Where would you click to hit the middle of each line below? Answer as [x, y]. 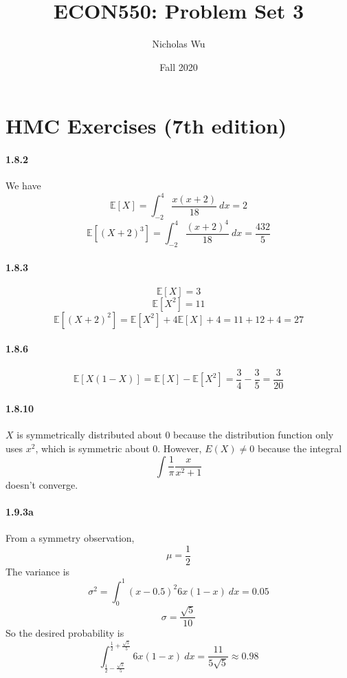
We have [23, 186]
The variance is [38, 571]
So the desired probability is [65, 633]
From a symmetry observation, [70, 537]
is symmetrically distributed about [89, 435]
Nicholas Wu [179, 44]
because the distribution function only [254, 435]
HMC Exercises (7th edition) [146, 126]
